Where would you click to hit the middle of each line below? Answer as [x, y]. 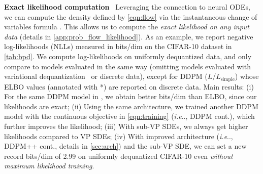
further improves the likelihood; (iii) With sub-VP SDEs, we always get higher [126, 126]
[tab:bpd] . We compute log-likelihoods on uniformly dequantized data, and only [128, 56]
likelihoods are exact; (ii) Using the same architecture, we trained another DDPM [131, 106]
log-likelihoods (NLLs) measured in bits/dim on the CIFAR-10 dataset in [118, 46]
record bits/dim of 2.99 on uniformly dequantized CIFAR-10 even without [119, 156]
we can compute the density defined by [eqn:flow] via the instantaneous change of [131, 16]
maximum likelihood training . [49, 166]
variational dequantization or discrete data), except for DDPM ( [106, 76]
